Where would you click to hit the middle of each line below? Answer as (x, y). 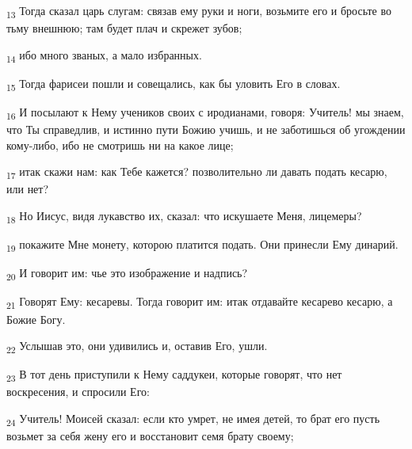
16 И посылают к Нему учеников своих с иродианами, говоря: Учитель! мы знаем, (205, 112)
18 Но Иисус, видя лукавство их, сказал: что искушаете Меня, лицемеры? (184, 217)
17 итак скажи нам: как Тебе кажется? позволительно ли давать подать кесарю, (197, 173)
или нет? (28, 189)
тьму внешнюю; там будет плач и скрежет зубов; (124, 28)
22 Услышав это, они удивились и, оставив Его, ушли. (137, 346)
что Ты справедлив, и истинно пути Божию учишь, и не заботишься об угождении (206, 129)
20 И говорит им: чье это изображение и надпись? (127, 274)
